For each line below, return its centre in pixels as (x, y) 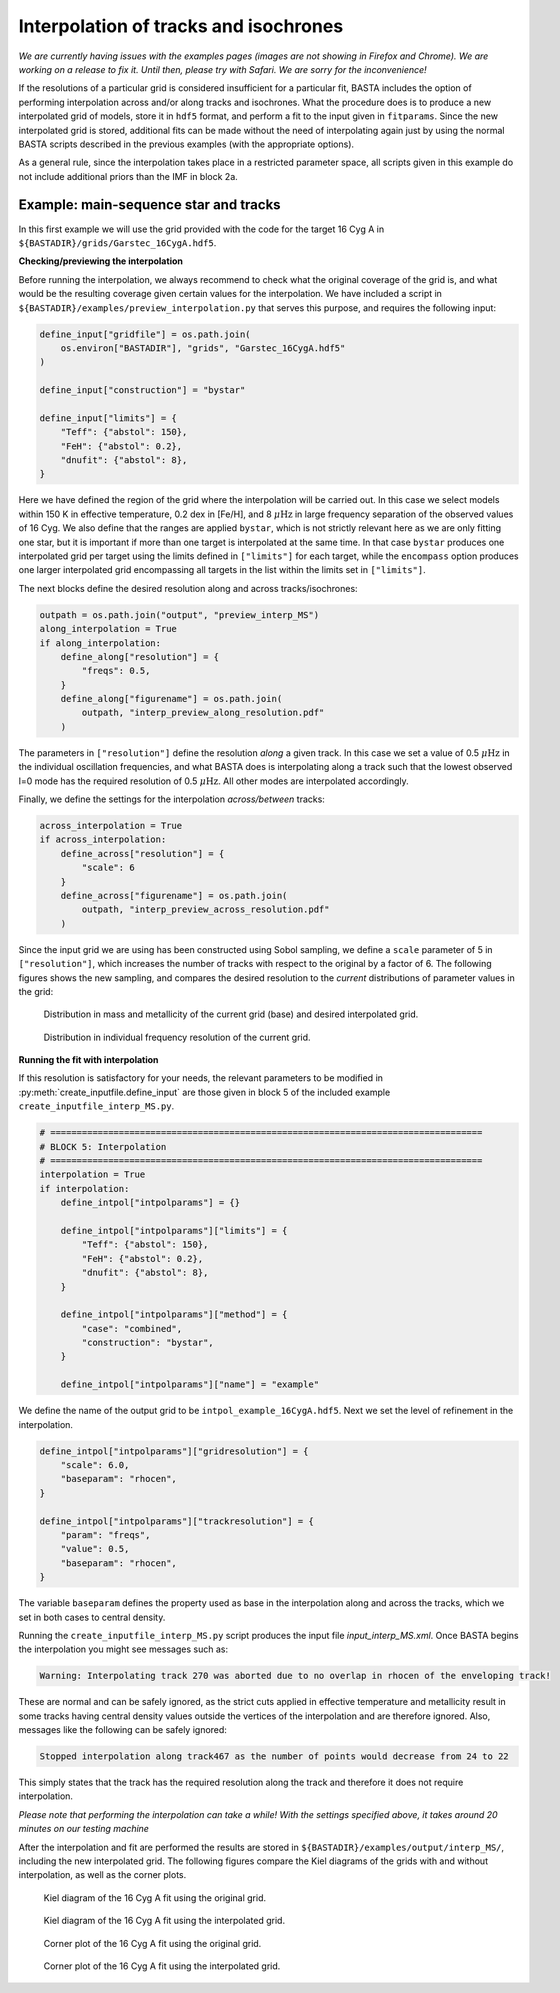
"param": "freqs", (105, 1534)
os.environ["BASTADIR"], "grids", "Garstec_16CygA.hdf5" (203, 348)
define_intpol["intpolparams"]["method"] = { (174, 1314)
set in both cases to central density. (92, 1617)
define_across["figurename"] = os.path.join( (174, 895)
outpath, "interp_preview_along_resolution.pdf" (203, 713)
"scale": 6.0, (95, 1465)
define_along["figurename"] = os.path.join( (171, 699)
